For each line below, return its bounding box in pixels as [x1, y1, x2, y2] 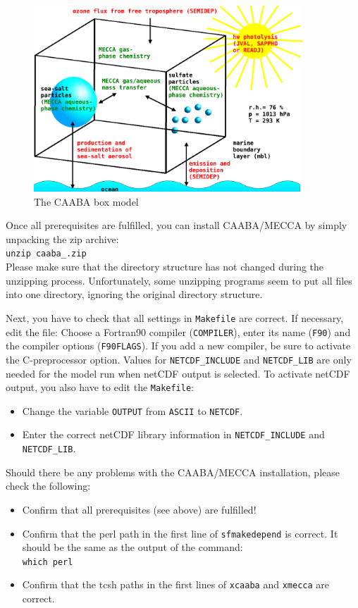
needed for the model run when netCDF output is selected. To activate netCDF [6, 366, 350, 380]
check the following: [6, 478, 91, 493]
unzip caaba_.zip [6, 249, 87, 259]
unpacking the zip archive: [6, 231, 119, 246]
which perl [22, 557, 73, 567]
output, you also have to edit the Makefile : [6, 380, 194, 395]
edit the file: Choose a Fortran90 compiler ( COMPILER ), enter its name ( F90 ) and [6, 324, 351, 339]
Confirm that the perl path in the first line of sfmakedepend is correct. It [22, 526, 338, 540]
